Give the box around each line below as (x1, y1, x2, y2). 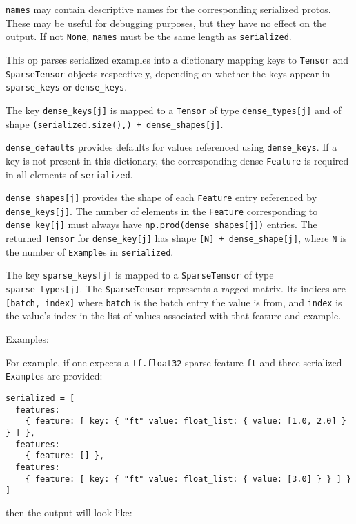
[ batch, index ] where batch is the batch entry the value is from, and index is (6, 294, 342, 309)
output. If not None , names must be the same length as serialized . (6, 29, 292, 44)
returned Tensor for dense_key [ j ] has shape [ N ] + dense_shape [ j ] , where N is (6, 231, 347, 245)
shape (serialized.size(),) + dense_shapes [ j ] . (6, 116, 224, 131)
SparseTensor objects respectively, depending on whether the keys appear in (6, 66, 330, 80)
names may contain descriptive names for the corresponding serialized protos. (6, 2, 331, 16)
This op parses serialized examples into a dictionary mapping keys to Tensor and (6, 52, 348, 66)
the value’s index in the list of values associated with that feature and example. (6, 308, 342, 323)
